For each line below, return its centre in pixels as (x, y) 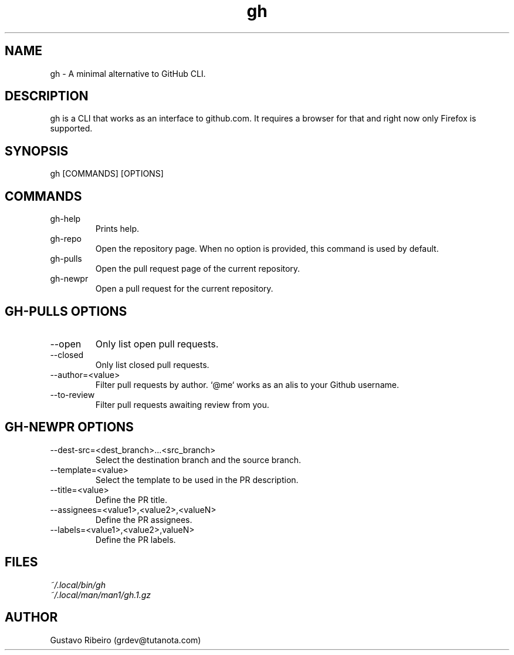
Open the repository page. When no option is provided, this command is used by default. (267, 249)
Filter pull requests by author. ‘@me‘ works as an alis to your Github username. (247, 384)
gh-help (65, 219)
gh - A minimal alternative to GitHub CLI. (128, 73)
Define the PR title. (131, 499)
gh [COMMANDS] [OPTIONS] (107, 174)
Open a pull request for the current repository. (184, 289)
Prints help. (117, 229)
